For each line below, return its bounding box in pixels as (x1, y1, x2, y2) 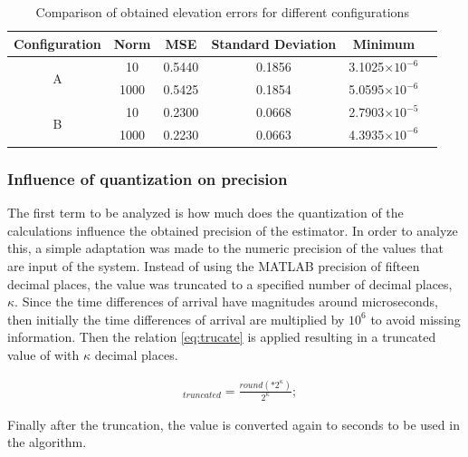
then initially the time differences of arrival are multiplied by (7, 309, 345, 328)
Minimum (352, 34, 415, 53)
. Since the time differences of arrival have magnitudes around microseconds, (14, 292, 438, 311)
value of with (7, 345, 80, 365)
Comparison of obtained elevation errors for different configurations (35, 3, 409, 21)
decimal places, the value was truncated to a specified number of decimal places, (7, 274, 453, 293)
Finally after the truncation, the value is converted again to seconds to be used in (7, 414, 460, 433)
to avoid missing (370, 309, 461, 328)
